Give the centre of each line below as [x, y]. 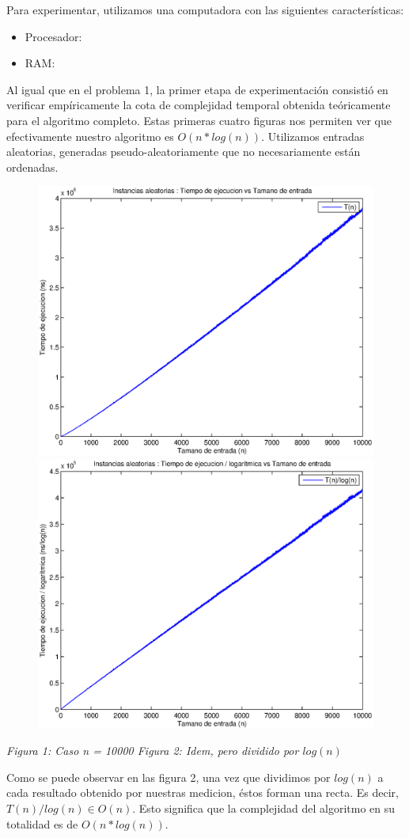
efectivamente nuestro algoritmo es [90, 136]
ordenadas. [32, 167]
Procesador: [53, 36]
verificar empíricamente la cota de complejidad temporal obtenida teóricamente [199, 105]
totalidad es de [42, 823]
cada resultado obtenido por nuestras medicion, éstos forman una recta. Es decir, [203, 792]
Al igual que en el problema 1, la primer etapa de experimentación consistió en [197, 89]
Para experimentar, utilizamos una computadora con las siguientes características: [205, 9]
